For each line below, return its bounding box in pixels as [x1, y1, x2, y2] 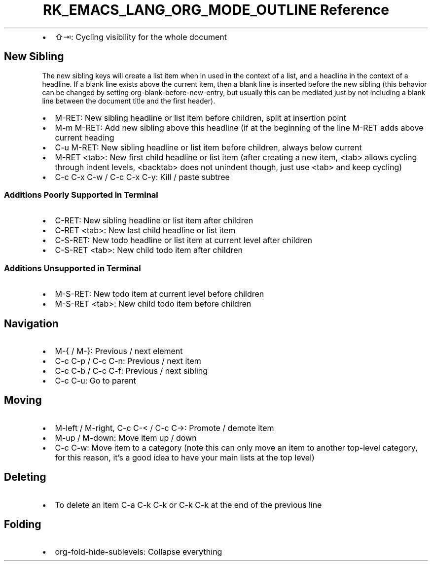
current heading [55, 132, 114, 142]
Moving [4, 394, 42, 407]
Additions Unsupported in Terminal [4, 263, 141, 273]
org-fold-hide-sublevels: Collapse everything [55, 547, 222, 557]
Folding [4, 518, 41, 531]
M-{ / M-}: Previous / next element [55, 346, 183, 356]
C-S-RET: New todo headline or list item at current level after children [55, 235, 312, 246]
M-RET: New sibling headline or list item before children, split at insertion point [55, 112, 346, 123]
